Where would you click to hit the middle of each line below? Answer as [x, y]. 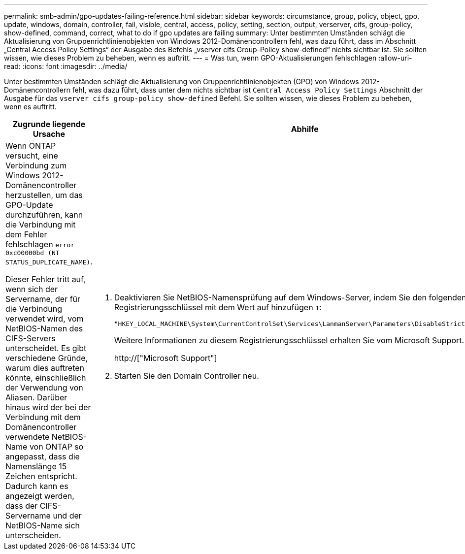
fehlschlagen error [40, 244]
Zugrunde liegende [49, 124]
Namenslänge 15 [36, 466]
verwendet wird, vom [45, 319]
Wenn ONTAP [31, 146]
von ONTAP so [56, 447]
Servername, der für [43, 299]
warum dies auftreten [45, 368]
